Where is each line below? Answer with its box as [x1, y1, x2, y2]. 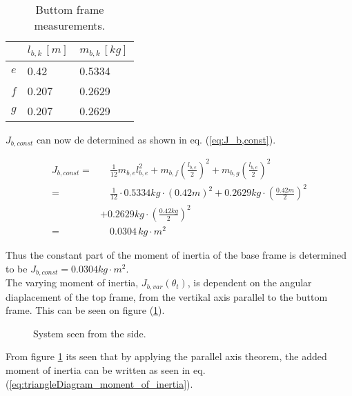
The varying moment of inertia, [6, 275, 139, 290]
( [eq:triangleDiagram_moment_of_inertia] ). [6, 376, 193, 390]
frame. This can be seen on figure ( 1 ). [6, 303, 165, 317]
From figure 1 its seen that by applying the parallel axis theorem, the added [6, 349, 327, 364]
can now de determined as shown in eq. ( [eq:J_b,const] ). [36, 132, 276, 146]
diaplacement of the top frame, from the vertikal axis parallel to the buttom [6, 289, 328, 304]
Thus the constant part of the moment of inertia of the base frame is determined [6, 248, 346, 262]
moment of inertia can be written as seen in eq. [6, 362, 206, 377]
